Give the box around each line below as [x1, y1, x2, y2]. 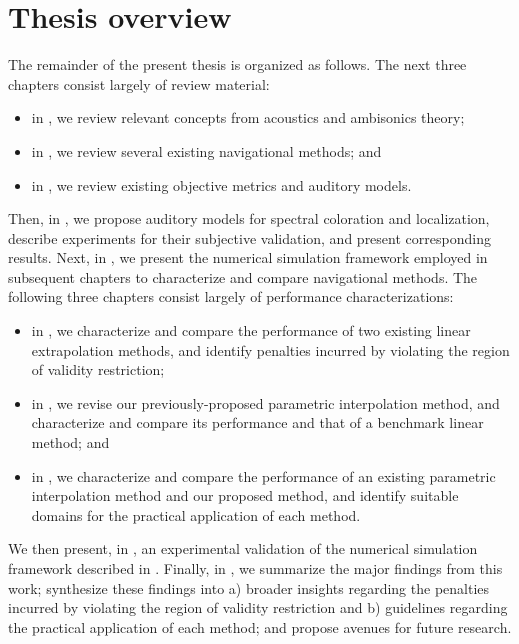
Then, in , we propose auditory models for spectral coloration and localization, [8, 208, 490, 229]
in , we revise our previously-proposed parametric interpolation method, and [31, 392, 500, 413]
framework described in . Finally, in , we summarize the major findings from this [8, 558, 503, 578]
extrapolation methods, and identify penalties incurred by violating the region [31, 339, 510, 360]
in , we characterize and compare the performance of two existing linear [31, 320, 471, 341]
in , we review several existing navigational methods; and [31, 140, 382, 161]
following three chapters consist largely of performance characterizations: [8, 286, 454, 307]
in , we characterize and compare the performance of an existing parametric [31, 465, 496, 486]
